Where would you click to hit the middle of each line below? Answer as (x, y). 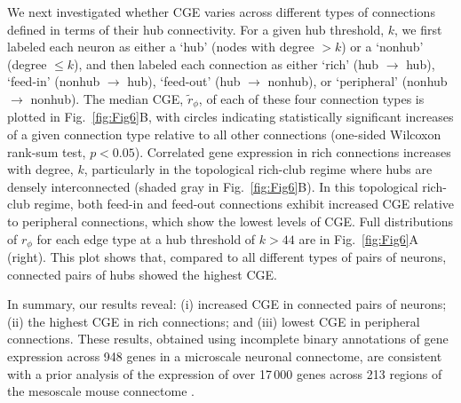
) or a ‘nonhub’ (382, 47)
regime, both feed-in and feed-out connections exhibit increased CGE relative (244, 204)
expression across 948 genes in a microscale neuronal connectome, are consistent (225, 356)
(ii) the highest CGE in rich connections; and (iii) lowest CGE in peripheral (214, 321)
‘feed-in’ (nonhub (54, 81)
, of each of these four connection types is (311, 98)
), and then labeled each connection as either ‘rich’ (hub (226, 63)
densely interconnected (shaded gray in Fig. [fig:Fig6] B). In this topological (213, 186)
